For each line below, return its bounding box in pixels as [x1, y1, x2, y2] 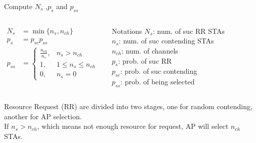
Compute [4, 1, 32, 11]
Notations [112, 25, 142, 36]
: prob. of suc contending [120, 66, 197, 76]
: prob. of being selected [120, 76, 195, 87]
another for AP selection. [4, 111, 82, 121]
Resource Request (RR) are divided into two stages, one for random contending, [4, 101, 252, 111]
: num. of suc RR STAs [152, 25, 225, 36]
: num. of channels [121, 45, 178, 56]
